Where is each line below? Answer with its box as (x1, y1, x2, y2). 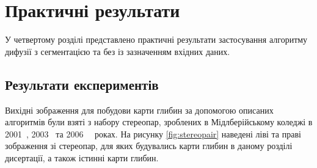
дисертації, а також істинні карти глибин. (5, 151, 159, 164)
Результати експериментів (5, 75, 159, 93)
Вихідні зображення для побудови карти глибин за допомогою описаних (5, 103, 274, 116)
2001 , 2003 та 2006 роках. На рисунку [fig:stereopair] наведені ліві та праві (5, 127, 301, 140)
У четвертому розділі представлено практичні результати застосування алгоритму (5, 33, 308, 46)
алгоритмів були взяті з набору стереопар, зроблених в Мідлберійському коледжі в (5, 115, 313, 128)
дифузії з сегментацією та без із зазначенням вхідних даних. (5, 45, 230, 57)
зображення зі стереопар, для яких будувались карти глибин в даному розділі (5, 139, 293, 152)
